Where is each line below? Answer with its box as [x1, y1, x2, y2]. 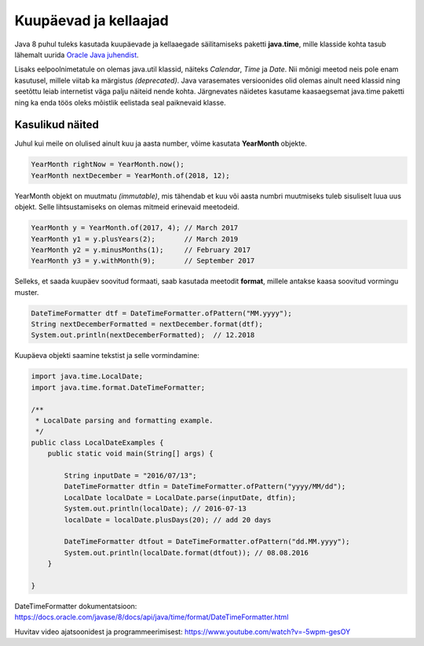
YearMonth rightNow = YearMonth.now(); [31, 160, 185, 169]
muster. [14, 287, 39, 297]
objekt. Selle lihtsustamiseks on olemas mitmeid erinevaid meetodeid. [14, 202, 239, 212]
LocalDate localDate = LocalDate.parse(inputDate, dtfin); [64, 493, 297, 502]
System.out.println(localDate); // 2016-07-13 [64, 504, 247, 513]
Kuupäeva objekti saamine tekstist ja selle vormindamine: [14, 351, 199, 360]
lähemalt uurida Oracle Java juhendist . [14, 50, 139, 59]
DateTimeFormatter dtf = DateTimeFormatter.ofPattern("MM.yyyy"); [31, 308, 292, 318]
